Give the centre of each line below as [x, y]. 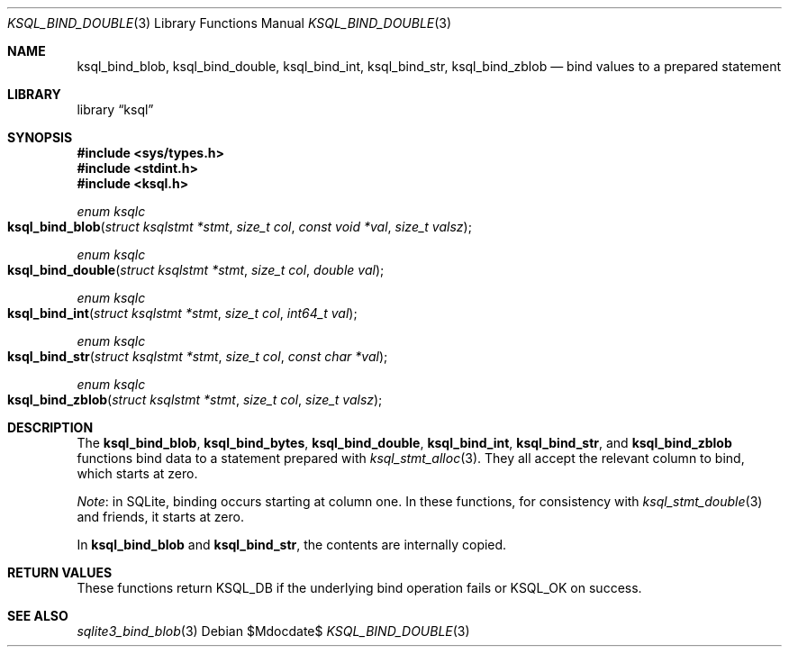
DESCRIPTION [50, 427]
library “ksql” [115, 109]
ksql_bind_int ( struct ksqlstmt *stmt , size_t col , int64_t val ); [182, 313]
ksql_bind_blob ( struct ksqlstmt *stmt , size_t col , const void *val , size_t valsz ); [240, 227]
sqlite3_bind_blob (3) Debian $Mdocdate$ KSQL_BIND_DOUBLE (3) [273, 631]
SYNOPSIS [40, 137]
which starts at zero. [137, 473]
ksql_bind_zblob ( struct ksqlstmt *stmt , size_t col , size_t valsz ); [195, 400]
